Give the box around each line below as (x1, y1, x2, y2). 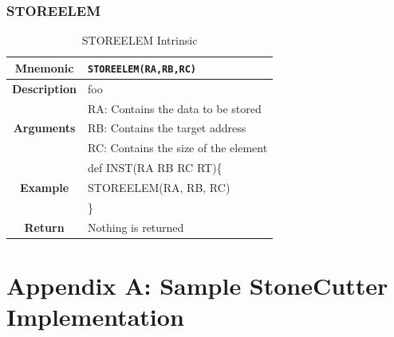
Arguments (13, 120, 76, 136)
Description (12, 80, 77, 96)
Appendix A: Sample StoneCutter (6, 268, 388, 301)
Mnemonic (14, 59, 74, 76)
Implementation (6, 300, 184, 333)
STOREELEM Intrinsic (81, 32, 198, 49)
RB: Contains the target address (88, 120, 246, 136)
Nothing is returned (88, 218, 184, 235)
